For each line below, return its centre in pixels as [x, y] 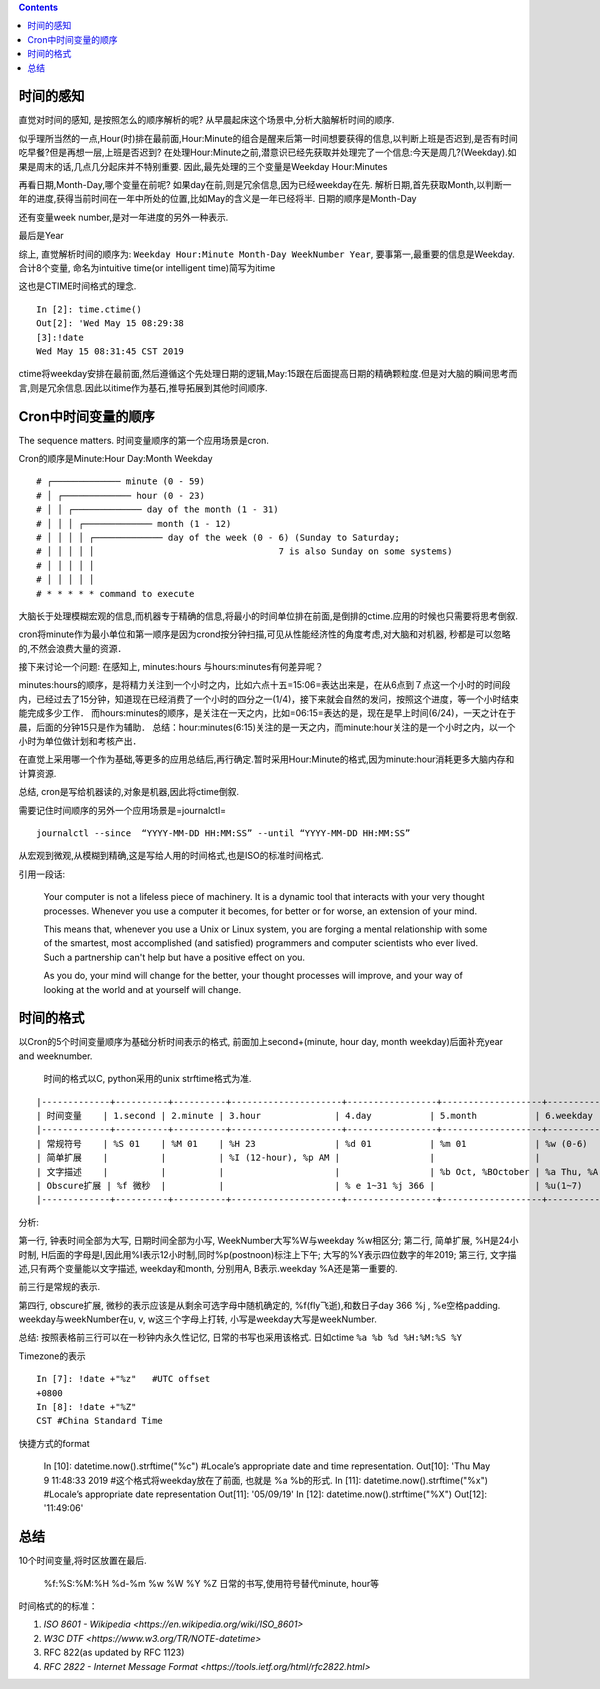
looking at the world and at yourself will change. [142, 989]
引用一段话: [42, 874]
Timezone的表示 [52, 1356]
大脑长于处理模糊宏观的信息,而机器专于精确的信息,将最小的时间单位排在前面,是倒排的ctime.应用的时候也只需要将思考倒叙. [268, 616]
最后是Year [41, 236]
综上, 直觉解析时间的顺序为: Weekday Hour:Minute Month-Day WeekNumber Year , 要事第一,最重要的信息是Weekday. [266, 254]
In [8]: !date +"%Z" [86, 1407]
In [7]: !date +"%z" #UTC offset [123, 1379]
